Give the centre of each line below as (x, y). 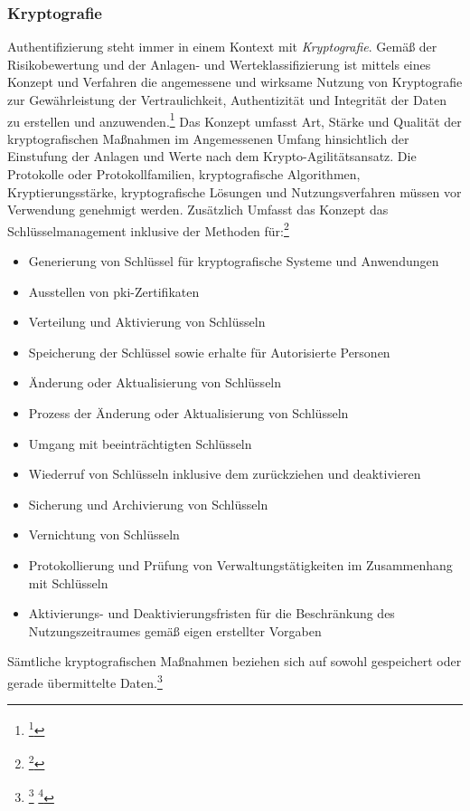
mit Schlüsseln (68, 582)
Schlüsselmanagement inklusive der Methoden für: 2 (148, 229)
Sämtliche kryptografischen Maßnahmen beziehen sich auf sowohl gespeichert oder (235, 661)
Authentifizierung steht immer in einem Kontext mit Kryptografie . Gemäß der (222, 47)
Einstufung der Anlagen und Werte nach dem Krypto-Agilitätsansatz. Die (212, 156)
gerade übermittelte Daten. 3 (85, 681)
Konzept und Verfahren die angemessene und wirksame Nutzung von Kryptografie (235, 82)
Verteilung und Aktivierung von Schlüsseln (147, 322)
